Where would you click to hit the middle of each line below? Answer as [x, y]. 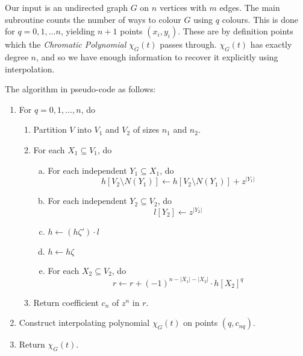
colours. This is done [260, 19]
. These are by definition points [236, 31]
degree [17, 56]
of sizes [146, 129]
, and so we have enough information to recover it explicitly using [157, 56]
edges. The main [250, 7]
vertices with [183, 7]
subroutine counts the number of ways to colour [93, 19]
